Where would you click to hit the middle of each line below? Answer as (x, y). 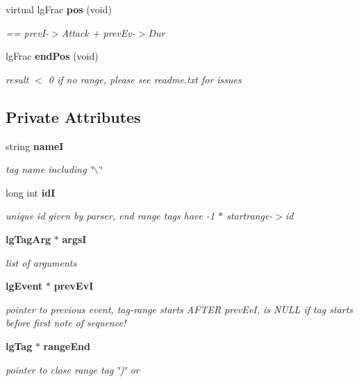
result (17, 79)
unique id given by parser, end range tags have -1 (110, 216)
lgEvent (24, 286)
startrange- (250, 216)
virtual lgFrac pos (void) (59, 9)
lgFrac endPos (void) (52, 56)
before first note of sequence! (66, 323)
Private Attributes (73, 116)
